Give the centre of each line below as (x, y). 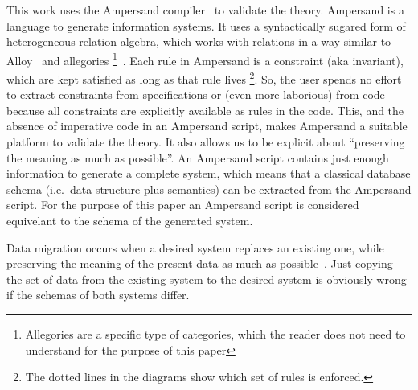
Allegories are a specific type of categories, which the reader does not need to (215, 334)
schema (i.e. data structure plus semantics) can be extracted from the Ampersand (209, 189)
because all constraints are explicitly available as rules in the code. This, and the (205, 110)
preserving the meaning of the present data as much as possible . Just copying (200, 263)
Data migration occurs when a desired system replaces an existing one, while (195, 247)
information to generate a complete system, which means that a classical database (209, 173)
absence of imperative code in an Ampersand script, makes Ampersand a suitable (207, 126)
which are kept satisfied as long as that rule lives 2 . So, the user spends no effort (204, 78)
